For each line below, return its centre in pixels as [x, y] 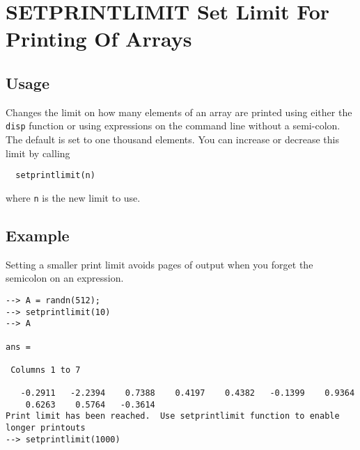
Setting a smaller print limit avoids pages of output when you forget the [159, 264]
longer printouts [46, 428]
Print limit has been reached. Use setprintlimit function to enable [173, 416]
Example [38, 235]
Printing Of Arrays [99, 39]
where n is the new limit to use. [73, 197]
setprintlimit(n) [55, 176]
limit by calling [38, 153]
